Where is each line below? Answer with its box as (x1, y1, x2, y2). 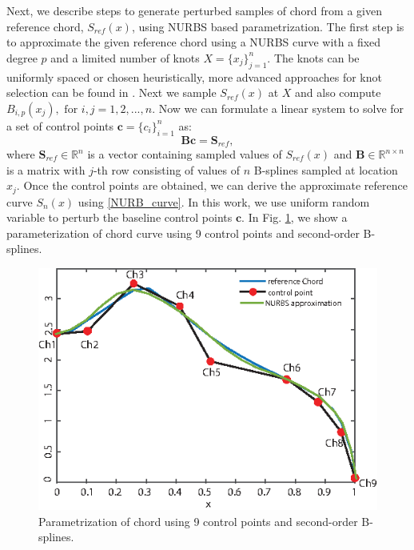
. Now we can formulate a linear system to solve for (152, 99, 404, 116)
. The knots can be (267, 49, 360, 66)
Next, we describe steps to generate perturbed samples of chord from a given (6, 2, 382, 18)
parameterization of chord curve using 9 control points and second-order (6, 224, 360, 241)
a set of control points (6, 117, 113, 134)
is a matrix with (6, 161, 86, 178)
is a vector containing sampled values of (87, 146, 282, 163)
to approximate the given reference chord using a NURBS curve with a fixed (6, 34, 381, 50)
